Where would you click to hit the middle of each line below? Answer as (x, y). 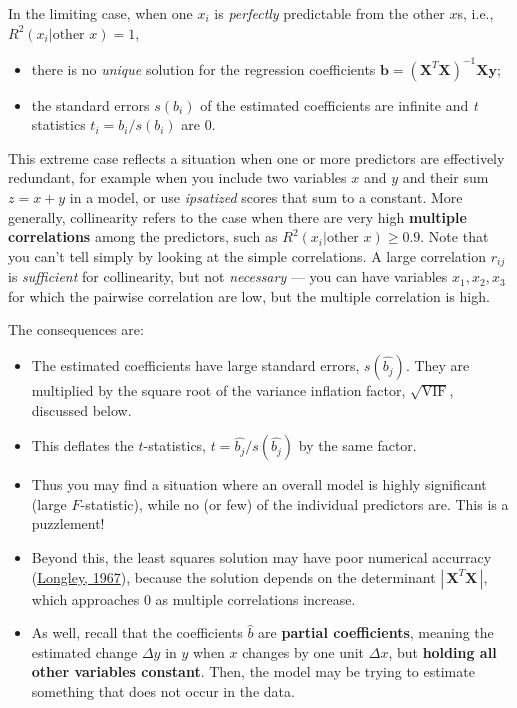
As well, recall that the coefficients (137, 632)
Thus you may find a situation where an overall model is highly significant (259, 484)
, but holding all (442, 651)
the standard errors (90, 104)
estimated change (84, 651)
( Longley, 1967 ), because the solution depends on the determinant (233, 576)
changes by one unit (303, 651)
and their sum (445, 177)
